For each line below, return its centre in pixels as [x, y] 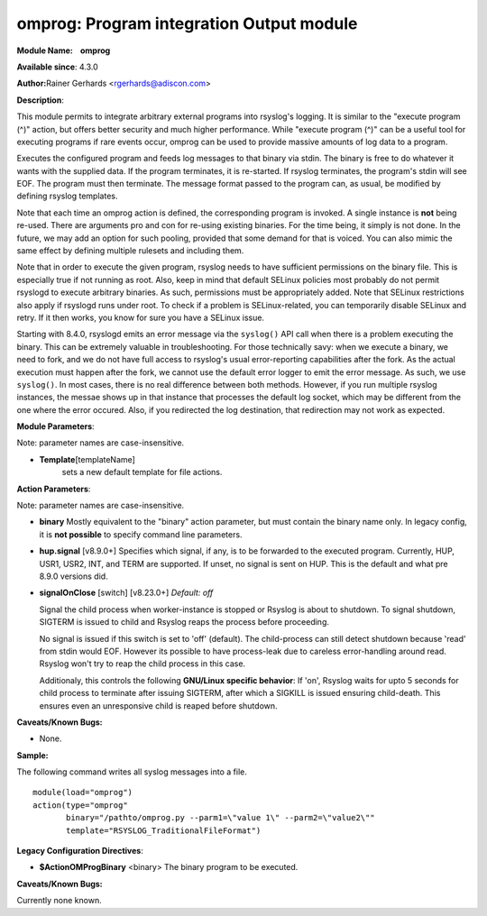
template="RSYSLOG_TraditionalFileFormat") [164, 830]
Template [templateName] [87, 459]
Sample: [32, 755]
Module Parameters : [55, 426]
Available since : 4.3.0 [57, 67]
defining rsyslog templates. [67, 196]
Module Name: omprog [64, 50]
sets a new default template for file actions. [142, 472]
